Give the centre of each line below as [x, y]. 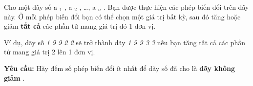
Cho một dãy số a [31, 7]
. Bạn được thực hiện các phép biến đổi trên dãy [176, 7]
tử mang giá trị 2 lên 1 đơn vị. [50, 52]
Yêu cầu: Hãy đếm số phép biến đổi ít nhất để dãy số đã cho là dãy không [119, 68]
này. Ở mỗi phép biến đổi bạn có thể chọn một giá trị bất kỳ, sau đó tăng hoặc [122, 16]
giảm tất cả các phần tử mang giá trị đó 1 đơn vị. [80, 26]
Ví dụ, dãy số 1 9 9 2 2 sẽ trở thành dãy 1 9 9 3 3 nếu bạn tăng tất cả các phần [125, 42]
